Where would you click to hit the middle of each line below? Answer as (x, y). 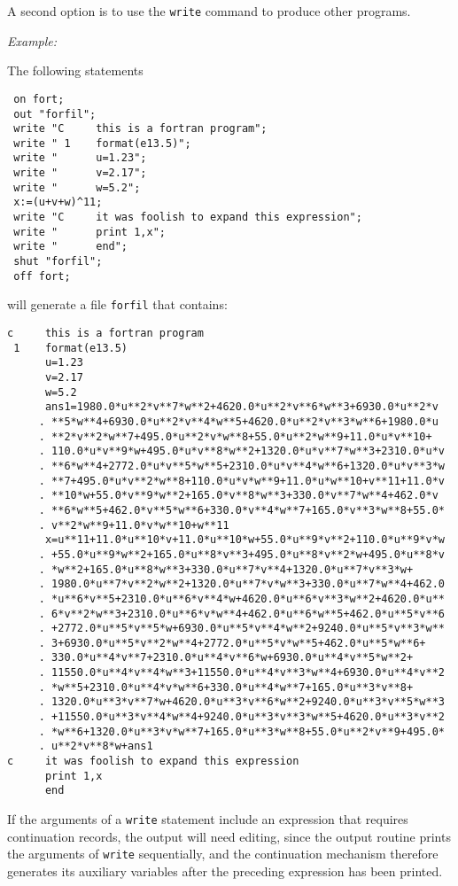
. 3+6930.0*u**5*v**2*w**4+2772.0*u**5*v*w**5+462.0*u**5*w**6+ (232, 643)
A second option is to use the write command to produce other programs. (209, 11)
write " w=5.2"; (77, 187)
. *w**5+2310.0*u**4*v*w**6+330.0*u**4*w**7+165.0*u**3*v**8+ (226, 687)
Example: (32, 40)
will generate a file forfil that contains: (117, 304)
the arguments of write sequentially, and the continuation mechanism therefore (223, 854)
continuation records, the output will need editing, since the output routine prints (229, 836)
